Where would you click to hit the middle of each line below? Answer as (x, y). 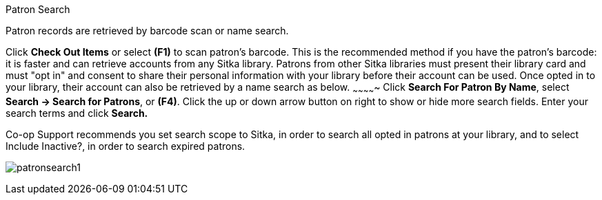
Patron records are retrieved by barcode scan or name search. (147, 31)
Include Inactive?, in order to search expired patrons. (126, 146)
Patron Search (38, 9)
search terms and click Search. (77, 113)
